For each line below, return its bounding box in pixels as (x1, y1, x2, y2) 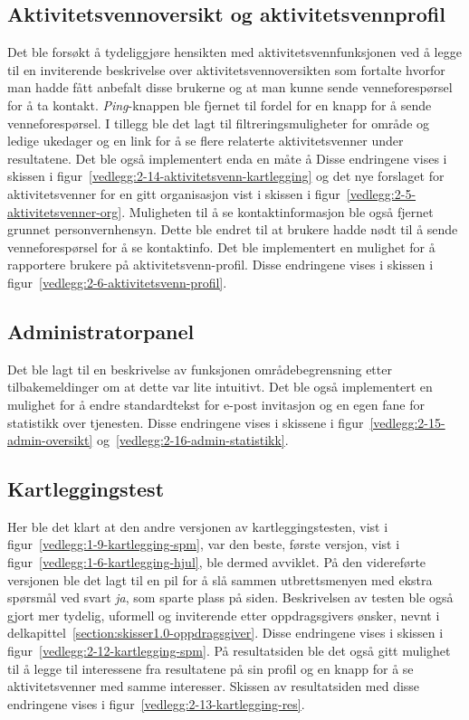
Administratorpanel (7, 317, 195, 345)
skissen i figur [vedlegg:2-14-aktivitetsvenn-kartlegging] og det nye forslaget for (7, 166, 445, 185)
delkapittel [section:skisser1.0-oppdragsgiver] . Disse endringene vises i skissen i (7, 623, 444, 642)
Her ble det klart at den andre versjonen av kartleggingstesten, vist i (7, 516, 388, 535)
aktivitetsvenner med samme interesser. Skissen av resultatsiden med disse (7, 677, 420, 696)
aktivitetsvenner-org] (7, 202, 122, 221)
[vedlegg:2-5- (346, 184, 416, 203)
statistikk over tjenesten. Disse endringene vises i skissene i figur (7, 412, 364, 431)
